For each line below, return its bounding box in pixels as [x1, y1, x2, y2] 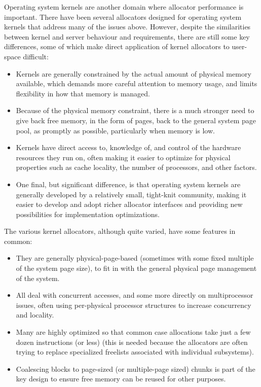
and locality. [16, 309, 54, 320]
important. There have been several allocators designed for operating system [4, 11, 242, 22]
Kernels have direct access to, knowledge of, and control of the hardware [16, 142, 241, 153]
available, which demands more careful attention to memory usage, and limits [16, 78, 257, 89]
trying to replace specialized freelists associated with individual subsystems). [16, 346, 254, 357]
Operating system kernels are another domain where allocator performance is [4, 2, 244, 12]
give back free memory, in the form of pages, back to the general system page [16, 115, 256, 125]
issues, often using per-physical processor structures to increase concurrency [16, 299, 251, 310]
